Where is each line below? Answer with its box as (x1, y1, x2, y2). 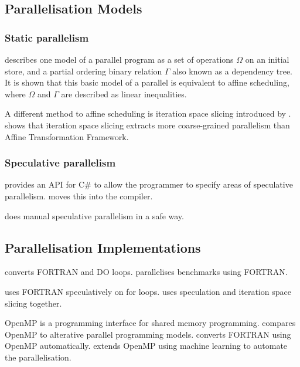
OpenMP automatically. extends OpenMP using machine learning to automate (5, 339, 288, 352)
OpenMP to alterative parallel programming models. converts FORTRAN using (5, 328, 291, 340)
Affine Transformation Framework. (5, 130, 129, 142)
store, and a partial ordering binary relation (5, 64, 162, 77)
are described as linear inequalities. (61, 87, 187, 100)
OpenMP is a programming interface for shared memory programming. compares (5, 317, 296, 329)
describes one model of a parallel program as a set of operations (5, 53, 234, 65)
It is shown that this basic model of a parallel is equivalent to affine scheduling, (5, 76, 289, 89)
